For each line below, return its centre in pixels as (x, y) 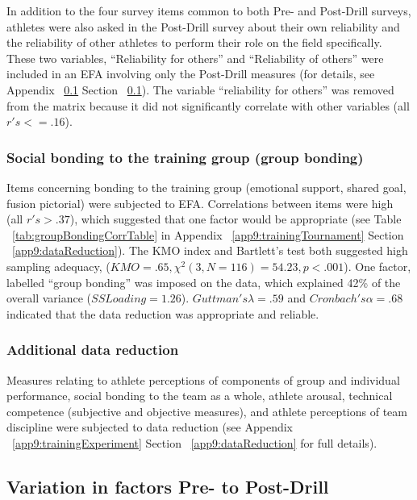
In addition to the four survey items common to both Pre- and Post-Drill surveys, (209, 10)
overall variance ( (49, 298)
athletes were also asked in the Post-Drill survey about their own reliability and (203, 26)
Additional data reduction (93, 350)
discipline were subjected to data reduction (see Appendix (150, 427)
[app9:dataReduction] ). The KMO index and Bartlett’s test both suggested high (210, 250)
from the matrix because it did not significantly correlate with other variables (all (208, 105)
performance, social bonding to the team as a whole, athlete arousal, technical (200, 396)
